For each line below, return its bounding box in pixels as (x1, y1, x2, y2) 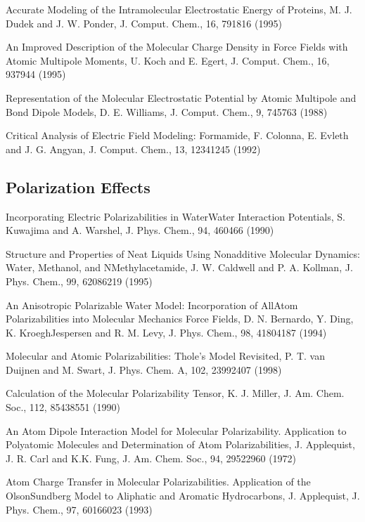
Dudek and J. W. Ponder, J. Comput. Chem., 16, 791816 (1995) (6, 15, 282, 30)
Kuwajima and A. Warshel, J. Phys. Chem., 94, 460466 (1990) (6, 223, 274, 237)
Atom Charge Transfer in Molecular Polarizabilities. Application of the (6, 474, 311, 489)
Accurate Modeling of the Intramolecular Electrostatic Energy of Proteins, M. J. (6, 2, 352, 16)
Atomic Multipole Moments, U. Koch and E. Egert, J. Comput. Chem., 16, (6, 53, 330, 67)
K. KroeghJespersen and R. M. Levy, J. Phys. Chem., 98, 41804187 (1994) (6, 325, 327, 339)
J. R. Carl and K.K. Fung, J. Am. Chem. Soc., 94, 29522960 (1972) (6, 450, 297, 465)
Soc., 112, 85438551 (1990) (6, 400, 120, 415)
